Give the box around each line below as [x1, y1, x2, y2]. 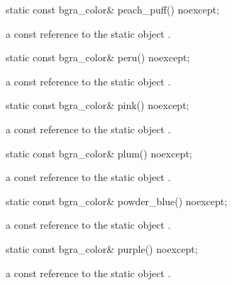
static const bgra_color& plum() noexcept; [6, 145, 192, 160]
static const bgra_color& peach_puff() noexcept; [6, 2, 219, 16]
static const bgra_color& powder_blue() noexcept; [6, 193, 228, 208]
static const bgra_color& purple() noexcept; [6, 241, 198, 256]
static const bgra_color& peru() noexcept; [6, 50, 190, 65]
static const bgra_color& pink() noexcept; [6, 98, 189, 113]
